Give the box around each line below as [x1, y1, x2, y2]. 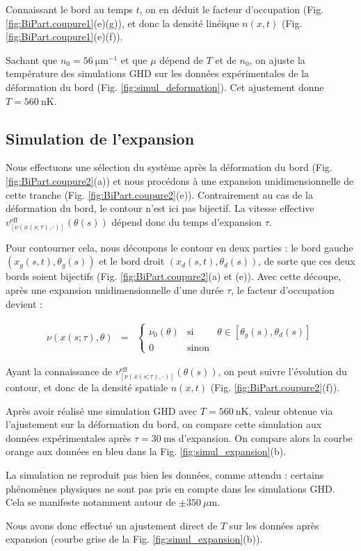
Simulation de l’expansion [6, 127, 195, 149]
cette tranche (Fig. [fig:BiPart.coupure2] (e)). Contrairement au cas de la [6, 187, 313, 202]
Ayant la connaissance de [6, 363, 112, 378]
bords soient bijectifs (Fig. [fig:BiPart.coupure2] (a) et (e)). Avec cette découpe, [6, 269, 342, 283]
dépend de [159, 52, 203, 67]
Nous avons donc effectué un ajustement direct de [6, 518, 218, 532]
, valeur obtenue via [248, 403, 333, 418]
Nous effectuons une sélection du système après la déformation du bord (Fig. [6, 160, 332, 174]
